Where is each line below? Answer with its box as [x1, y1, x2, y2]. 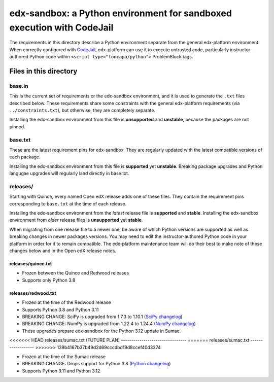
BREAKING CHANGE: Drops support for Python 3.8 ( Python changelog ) [22, 361, 171, 367]
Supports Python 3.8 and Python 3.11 [22, 306, 99, 312]
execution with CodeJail [9, 22, 114, 33]
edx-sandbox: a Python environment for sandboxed [9, 8, 232, 19]
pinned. [9, 123, 25, 129]
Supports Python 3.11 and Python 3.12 [22, 368, 100, 374]
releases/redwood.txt [9, 290, 57, 296]
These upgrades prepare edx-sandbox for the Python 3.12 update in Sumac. [22, 328, 181, 334]
